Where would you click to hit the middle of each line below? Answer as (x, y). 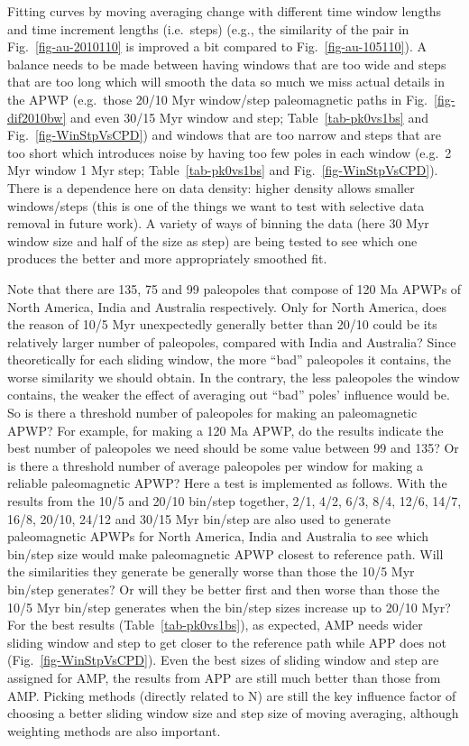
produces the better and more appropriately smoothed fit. (167, 258)
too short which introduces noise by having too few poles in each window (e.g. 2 (230, 152)
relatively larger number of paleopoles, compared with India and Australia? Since (232, 341)
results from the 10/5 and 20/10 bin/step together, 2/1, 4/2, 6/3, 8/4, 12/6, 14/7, (234, 501)
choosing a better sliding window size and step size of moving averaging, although (233, 713)
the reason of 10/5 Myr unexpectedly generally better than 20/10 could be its (222, 324)
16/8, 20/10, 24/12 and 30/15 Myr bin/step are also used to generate (199, 518)
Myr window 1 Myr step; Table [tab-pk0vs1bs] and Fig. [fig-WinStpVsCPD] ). (223, 170)
